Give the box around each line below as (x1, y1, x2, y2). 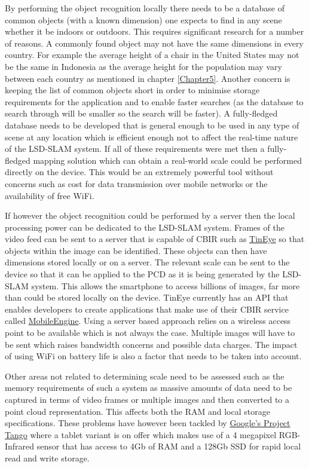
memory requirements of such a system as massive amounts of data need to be (5, 381, 292, 394)
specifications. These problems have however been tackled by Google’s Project (5, 417, 290, 429)
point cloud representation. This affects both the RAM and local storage (5, 405, 270, 417)
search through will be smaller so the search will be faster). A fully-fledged (5, 107, 278, 120)
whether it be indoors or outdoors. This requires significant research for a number (5, 25, 304, 38)
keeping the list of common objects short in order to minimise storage (5, 84, 260, 96)
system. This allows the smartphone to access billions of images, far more (31, 279, 300, 292)
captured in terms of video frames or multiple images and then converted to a (5, 393, 290, 405)
